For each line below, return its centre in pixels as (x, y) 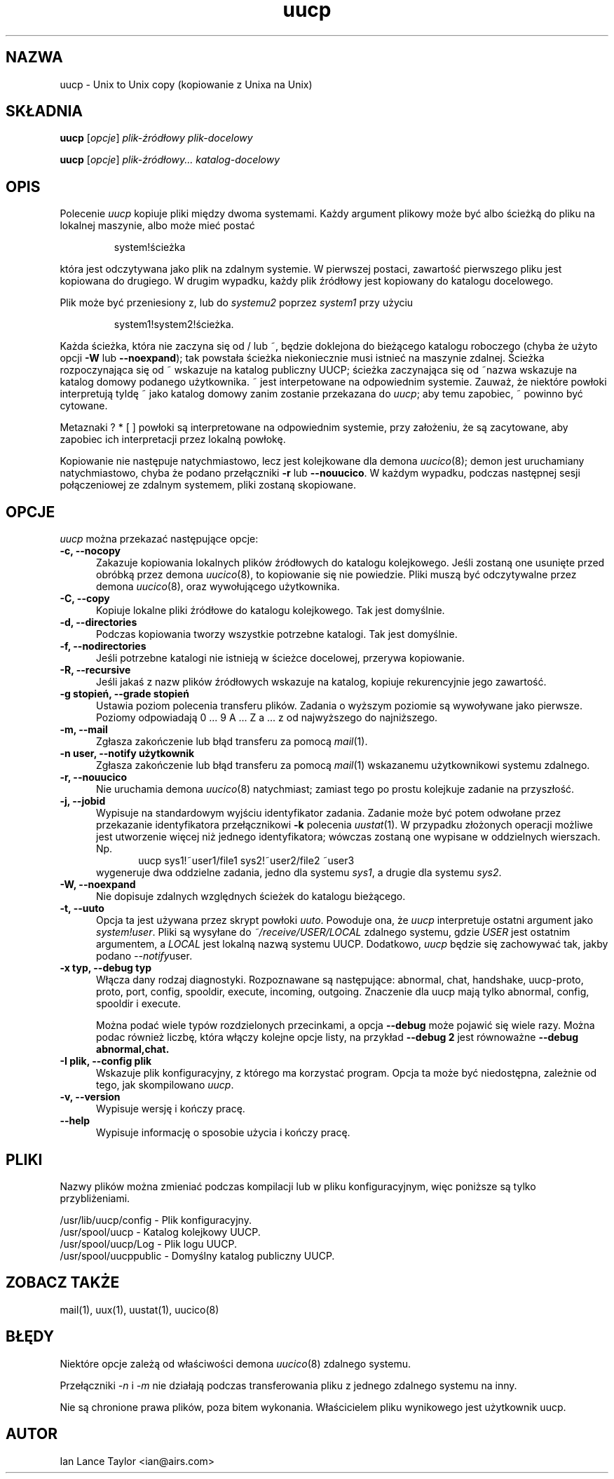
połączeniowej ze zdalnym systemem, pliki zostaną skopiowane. (208, 485)
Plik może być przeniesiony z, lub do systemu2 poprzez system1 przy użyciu (237, 303)
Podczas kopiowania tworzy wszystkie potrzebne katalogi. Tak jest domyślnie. (277, 634)
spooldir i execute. (138, 1004)
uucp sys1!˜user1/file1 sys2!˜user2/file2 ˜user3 (246, 861)
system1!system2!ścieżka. (174, 325)
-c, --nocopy (90, 551)
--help (75, 1121)
